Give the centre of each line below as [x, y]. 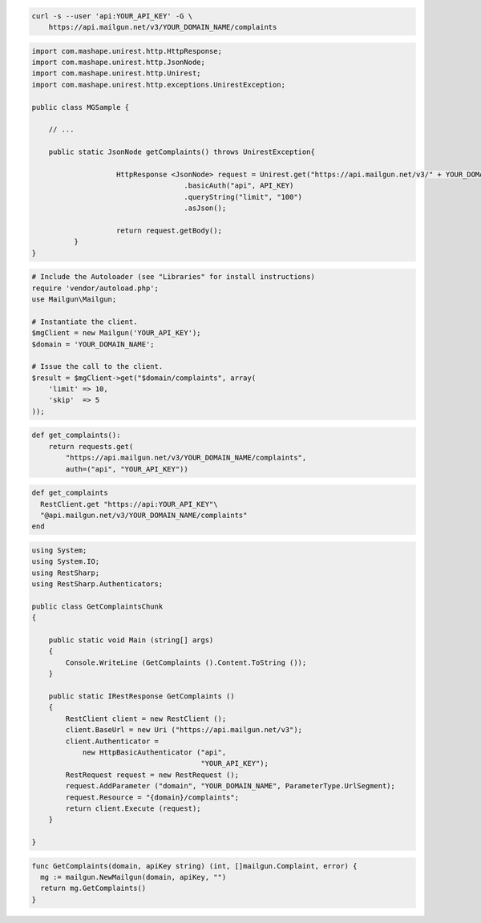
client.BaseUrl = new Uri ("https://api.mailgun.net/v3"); [184, 730]
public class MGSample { [81, 107]
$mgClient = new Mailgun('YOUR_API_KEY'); [116, 333]
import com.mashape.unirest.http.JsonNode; [119, 62]
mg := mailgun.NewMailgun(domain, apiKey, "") [133, 877]
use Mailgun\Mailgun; [74, 299]
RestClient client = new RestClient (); [146, 719]
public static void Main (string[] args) [131, 640]
